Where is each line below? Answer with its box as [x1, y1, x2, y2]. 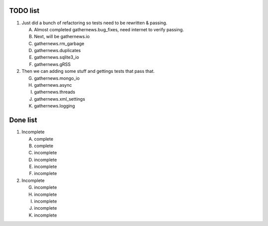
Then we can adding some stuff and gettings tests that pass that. [21, 68, 155, 74]
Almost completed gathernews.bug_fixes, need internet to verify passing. [34, 26, 184, 32]
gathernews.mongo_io [34, 75, 80, 81]
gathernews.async [34, 82, 72, 88]
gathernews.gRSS [34, 61, 71, 67]
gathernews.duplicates [34, 48, 81, 54]
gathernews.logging [34, 103, 75, 109]
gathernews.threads [34, 89, 75, 95]
